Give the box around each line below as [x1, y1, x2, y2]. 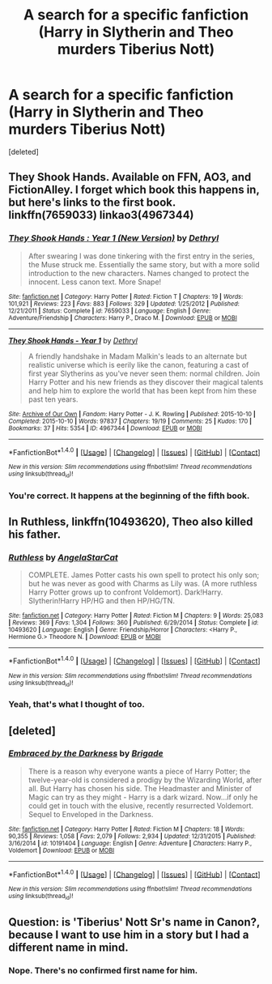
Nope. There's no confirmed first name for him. [8, 965, 198, 977]
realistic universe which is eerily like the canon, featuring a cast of [28, 360, 249, 369]
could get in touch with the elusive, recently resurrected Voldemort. [28, 800, 253, 811]
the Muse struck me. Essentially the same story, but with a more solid [28, 259, 261, 269]
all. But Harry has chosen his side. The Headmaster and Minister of [28, 783, 253, 793]
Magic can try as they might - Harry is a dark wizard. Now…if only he [28, 792, 258, 802]
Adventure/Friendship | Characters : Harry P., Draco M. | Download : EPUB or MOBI [8, 313, 237, 322]
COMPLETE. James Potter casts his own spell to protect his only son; [28, 570, 260, 580]
